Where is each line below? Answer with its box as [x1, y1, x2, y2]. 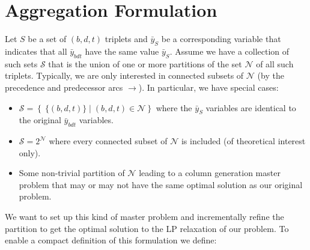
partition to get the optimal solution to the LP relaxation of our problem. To [5, 222, 289, 234]
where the [156, 101, 192, 114]
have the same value [85, 44, 159, 57]
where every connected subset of [49, 135, 168, 147]
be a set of [28, 32, 67, 45]
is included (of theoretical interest [181, 135, 306, 147]
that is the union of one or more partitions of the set [48, 57, 242, 70]
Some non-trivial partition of [19, 166, 125, 179]
